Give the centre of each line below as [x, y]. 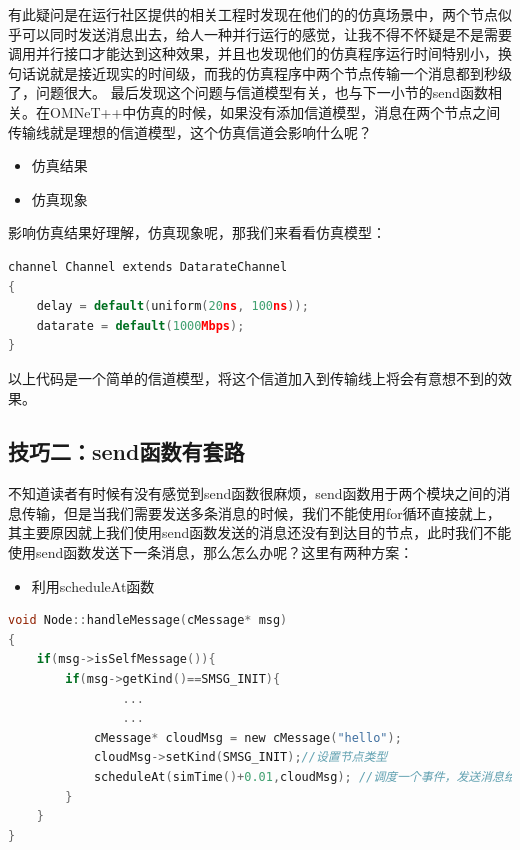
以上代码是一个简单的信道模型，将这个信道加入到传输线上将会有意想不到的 [253, 377]
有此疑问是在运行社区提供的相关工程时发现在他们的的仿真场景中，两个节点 [253, 14]
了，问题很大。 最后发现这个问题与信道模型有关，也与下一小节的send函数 [248, 92]
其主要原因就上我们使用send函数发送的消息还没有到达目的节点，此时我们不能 [260, 532]
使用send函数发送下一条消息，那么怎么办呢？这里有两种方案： [211, 552]
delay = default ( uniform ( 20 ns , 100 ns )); [172, 306]
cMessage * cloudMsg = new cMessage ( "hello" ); [247, 737]
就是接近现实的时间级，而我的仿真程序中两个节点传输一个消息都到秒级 [280, 72]
